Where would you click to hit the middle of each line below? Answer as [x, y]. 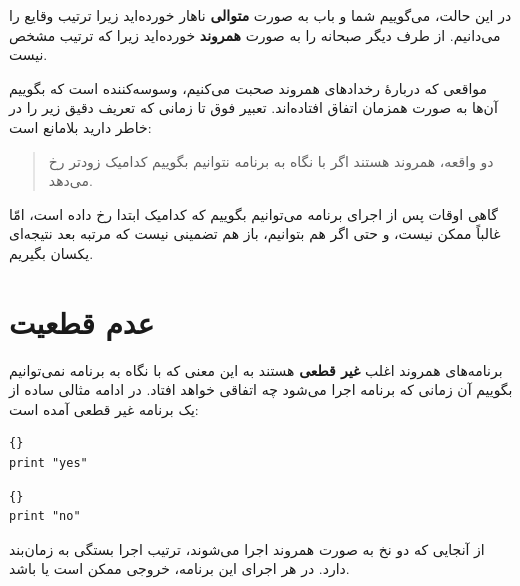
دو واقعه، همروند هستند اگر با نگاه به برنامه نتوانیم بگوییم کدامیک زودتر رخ [271, 160]
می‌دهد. [70, 180]
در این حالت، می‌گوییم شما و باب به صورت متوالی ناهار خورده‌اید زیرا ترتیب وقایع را [260, 15]
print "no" [45, 516]
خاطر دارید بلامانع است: [80, 126]
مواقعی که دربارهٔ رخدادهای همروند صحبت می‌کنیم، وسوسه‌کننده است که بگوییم [248, 87]
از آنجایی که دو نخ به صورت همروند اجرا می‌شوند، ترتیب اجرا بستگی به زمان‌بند [247, 548]
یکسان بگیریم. [51, 252]
